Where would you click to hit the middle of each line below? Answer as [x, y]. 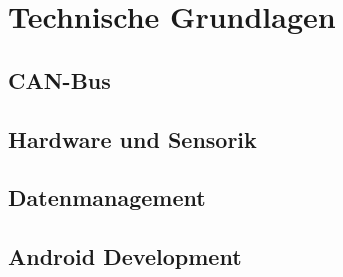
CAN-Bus [59, 79]
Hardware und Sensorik [132, 138]
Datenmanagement [107, 197]
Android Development [125, 256]
